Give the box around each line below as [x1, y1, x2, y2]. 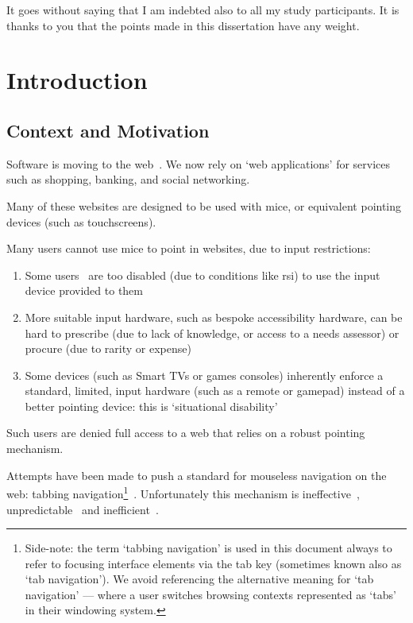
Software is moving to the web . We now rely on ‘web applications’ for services [6, 155, 391, 172]
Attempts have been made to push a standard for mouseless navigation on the [6, 466, 387, 483]
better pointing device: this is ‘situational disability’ [25, 397, 278, 414]
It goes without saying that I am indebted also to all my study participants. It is [6, 2, 399, 17]
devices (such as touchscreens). [6, 213, 156, 230]
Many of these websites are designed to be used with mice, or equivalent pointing [6, 197, 402, 214]
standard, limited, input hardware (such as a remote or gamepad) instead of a [25, 382, 405, 399]
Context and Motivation [6, 118, 210, 142]
